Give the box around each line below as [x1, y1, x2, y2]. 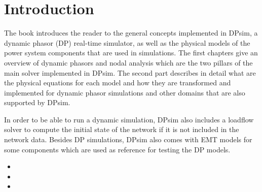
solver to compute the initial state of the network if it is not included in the [4, 124, 239, 135]
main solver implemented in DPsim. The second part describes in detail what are [4, 67, 256, 78]
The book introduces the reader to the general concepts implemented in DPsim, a [4, 27, 258, 38]
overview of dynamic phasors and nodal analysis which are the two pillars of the [4, 57, 253, 68]
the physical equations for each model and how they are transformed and [4, 77, 231, 88]
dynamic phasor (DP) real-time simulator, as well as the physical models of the [4, 37, 250, 48]
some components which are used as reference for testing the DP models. [4, 144, 231, 154]
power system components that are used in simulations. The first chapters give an [4, 47, 258, 58]
